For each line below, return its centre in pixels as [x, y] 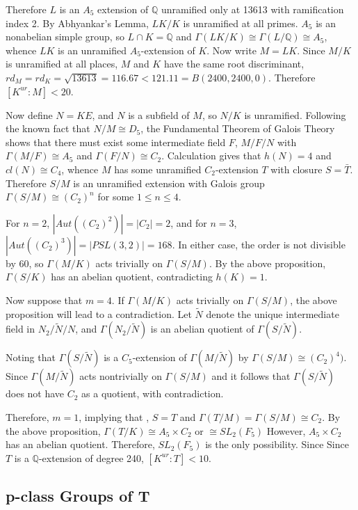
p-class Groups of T [78, 496]
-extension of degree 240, [91, 457]
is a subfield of [159, 114]
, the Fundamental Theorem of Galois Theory [238, 128]
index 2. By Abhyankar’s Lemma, [77, 23]
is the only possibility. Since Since [277, 444]
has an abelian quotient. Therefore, [80, 444]
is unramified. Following [295, 114]
